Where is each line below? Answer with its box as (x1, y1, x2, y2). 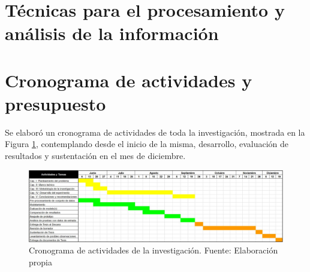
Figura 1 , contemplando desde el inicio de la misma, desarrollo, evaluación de (5, 137, 289, 150)
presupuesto (5, 91, 106, 115)
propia (29, 255, 52, 268)
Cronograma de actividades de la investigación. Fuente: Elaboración (29, 244, 278, 256)
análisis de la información (5, 21, 219, 45)
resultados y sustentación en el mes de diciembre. (5, 149, 186, 162)
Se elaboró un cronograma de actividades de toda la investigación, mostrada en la (5, 126, 305, 138)
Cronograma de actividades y (5, 68, 252, 92)
